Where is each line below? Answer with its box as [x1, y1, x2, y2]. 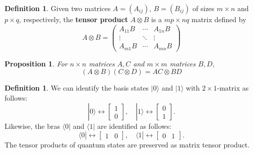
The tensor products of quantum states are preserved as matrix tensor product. [5, 139, 250, 150]
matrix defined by [191, 14, 246, 24]
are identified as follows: [97, 121, 171, 131]
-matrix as [217, 83, 249, 93]
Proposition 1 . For [5, 58, 68, 68]
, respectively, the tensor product [19, 14, 128, 24]
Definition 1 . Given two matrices [5, 3, 111, 13]
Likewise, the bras [5, 121, 60, 131]
